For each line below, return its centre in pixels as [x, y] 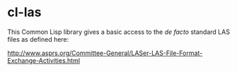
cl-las [24, 12]
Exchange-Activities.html [44, 60]
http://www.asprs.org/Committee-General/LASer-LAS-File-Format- [105, 53]
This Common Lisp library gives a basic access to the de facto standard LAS [118, 32]
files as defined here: [38, 39]
